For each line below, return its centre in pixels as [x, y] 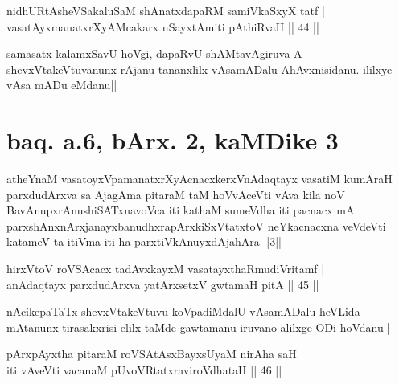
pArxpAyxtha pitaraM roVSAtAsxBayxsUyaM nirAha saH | [155, 354]
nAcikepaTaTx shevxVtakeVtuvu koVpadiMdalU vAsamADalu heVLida [183, 311]
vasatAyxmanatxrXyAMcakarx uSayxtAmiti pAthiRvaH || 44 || [163, 26]
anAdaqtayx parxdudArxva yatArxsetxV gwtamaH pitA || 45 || [163, 284]
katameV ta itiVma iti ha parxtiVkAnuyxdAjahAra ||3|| [144, 241]
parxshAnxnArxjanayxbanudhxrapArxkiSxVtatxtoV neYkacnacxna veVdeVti [196, 225]
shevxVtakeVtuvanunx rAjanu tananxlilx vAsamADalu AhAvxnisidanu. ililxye [199, 69]
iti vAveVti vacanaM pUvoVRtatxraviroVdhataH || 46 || [144, 370]
